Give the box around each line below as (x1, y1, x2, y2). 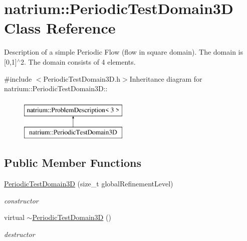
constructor (4, 195, 39, 205)
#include (4, 73, 32, 84)
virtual (4, 212, 25, 222)
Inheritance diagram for (129, 73, 202, 84)
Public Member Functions (4, 155, 141, 170)
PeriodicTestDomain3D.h (43, 73, 121, 84)
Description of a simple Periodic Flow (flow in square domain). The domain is (4, 47, 243, 57)
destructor (4, 228, 35, 239)
